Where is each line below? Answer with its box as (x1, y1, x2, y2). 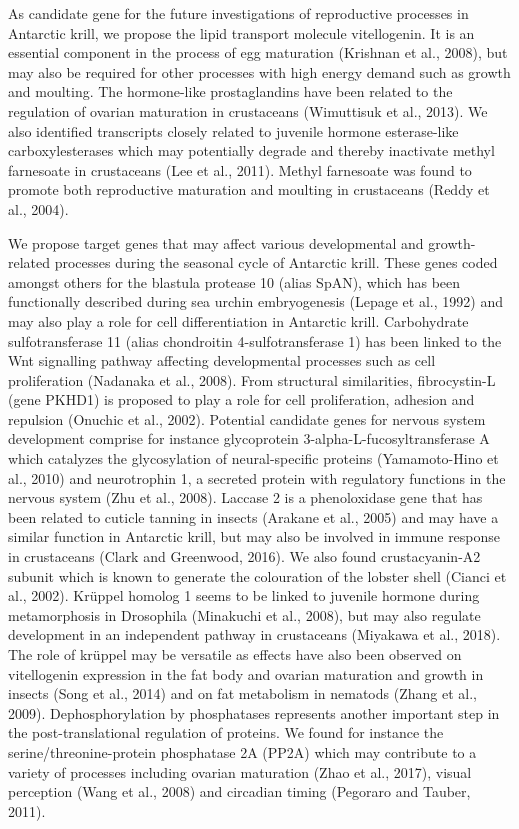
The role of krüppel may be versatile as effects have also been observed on (8, 644, 462, 664)
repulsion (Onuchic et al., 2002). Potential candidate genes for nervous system (8, 408, 486, 429)
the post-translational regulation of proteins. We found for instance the (8, 722, 444, 743)
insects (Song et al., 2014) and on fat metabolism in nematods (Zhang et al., (8, 683, 477, 704)
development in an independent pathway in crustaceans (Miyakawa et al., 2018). (8, 624, 501, 645)
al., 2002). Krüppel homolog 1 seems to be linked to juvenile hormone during (8, 585, 480, 606)
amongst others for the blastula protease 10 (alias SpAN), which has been (8, 271, 461, 292)
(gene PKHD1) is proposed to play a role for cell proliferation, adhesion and (8, 389, 475, 410)
